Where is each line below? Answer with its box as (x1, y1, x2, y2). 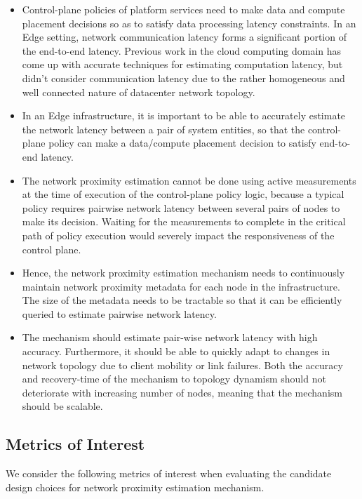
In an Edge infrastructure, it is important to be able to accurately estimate (22, 108, 346, 123)
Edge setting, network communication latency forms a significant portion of (22, 29, 347, 44)
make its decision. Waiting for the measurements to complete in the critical (22, 214, 346, 229)
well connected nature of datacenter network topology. (22, 84, 255, 99)
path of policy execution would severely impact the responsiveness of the (22, 227, 335, 242)
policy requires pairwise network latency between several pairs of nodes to (22, 200, 340, 215)
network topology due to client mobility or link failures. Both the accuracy (22, 357, 343, 372)
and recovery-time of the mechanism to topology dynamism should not (22, 371, 326, 386)
